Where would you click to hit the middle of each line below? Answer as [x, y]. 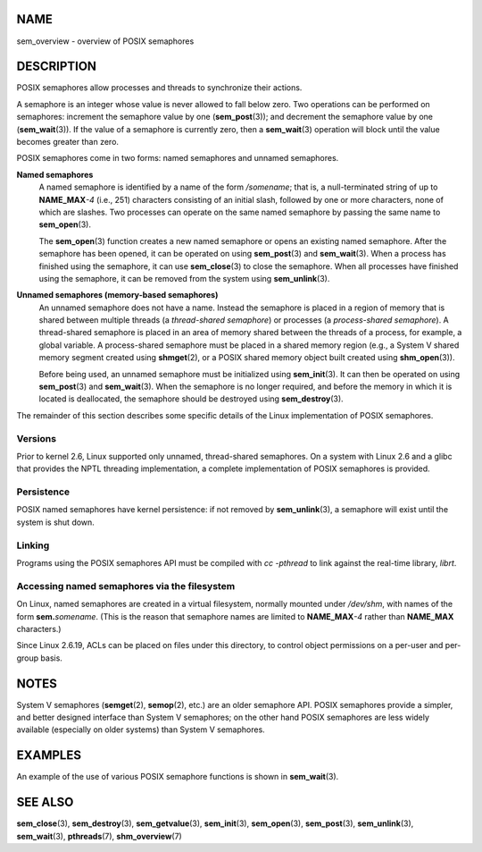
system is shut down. [56, 522]
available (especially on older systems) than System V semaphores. [141, 730]
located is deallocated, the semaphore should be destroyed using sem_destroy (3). [191, 399]
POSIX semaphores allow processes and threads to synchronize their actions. [159, 88]
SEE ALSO [45, 802]
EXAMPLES [49, 755]
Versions [37, 438]
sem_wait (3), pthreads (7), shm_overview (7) [99, 836]
